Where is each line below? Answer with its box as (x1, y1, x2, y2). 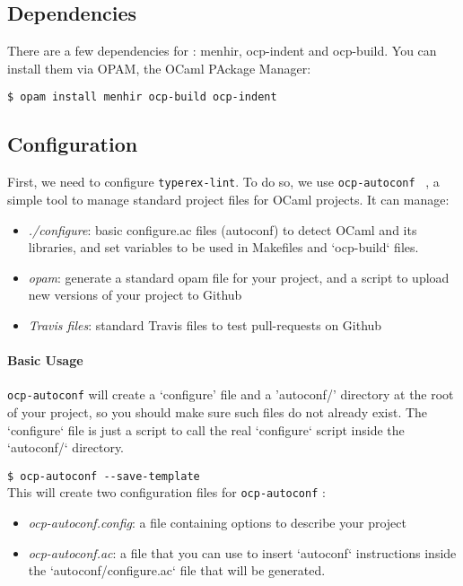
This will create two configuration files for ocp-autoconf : (7, 483, 326, 502)
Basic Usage (7, 351, 83, 370)
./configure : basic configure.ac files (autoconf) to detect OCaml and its (28, 220, 417, 239)
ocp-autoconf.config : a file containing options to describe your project (28, 513, 406, 532)
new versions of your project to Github (28, 285, 242, 304)
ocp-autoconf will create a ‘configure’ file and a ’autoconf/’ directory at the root (7, 385, 454, 404)
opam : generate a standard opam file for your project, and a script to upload (28, 267, 450, 286)
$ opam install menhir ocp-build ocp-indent (7, 91, 277, 104)
